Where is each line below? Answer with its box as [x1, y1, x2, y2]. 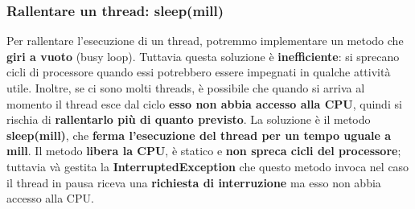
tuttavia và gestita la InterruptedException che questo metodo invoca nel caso [6, 158, 409, 174]
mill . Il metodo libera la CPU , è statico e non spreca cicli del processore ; [6, 142, 401, 159]
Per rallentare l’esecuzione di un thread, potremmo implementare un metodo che [6, 32, 404, 49]
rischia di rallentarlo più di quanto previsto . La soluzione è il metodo [6, 111, 371, 128]
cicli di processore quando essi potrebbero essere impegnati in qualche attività [6, 64, 391, 80]
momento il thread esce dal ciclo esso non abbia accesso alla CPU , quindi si [6, 95, 402, 112]
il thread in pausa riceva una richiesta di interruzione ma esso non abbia [6, 174, 381, 191]
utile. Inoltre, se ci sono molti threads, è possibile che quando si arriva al [6, 80, 365, 96]
